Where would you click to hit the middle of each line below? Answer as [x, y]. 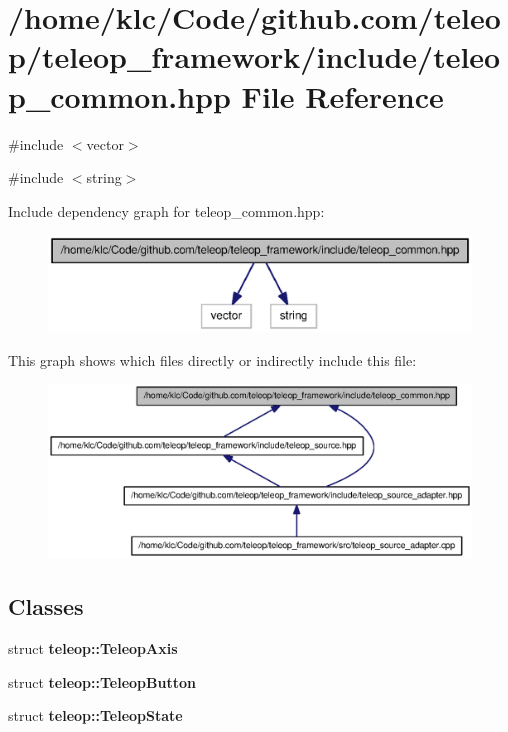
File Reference [342, 95]
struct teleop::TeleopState [95, 715]
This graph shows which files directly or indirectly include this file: [212, 359]
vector [105, 143]
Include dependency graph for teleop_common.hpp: [166, 210]
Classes [46, 606]
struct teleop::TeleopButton [102, 681]
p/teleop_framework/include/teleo [254, 56]
